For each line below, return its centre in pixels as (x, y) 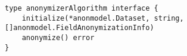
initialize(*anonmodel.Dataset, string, (103, 18)
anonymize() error (58, 37)
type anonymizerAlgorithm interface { (82, 8)
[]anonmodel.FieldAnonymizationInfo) (80, 28)
